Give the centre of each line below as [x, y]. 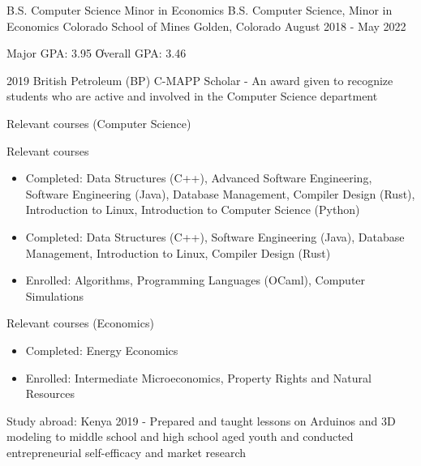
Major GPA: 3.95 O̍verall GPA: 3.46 [97, 53]
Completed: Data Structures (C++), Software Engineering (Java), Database [215, 236]
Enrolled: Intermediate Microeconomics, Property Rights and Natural [198, 377]
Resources [50, 393]
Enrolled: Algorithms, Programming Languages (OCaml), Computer [195, 280]
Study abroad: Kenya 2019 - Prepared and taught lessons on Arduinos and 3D [201, 420]
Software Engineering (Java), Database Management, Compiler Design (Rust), [220, 193]
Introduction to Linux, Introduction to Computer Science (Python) [193, 209]
